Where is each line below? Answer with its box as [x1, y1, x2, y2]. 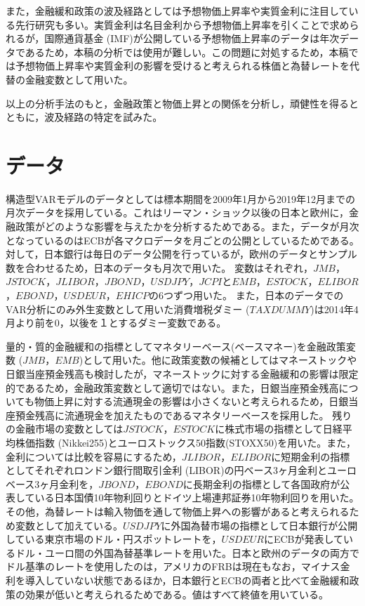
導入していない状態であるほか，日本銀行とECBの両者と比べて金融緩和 [25, 572, 350, 587]
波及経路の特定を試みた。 [44, 110, 163, 124]
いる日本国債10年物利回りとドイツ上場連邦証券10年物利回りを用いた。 [34, 490, 359, 505]
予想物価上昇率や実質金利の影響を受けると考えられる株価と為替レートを [15, 58, 350, 73]
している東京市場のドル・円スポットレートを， [6, 532, 222, 546]
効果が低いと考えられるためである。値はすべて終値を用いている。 [25, 586, 328, 601]
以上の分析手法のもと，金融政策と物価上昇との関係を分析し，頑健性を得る [6, 95, 350, 110]
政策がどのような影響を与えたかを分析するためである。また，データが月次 [15, 219, 359, 234]
